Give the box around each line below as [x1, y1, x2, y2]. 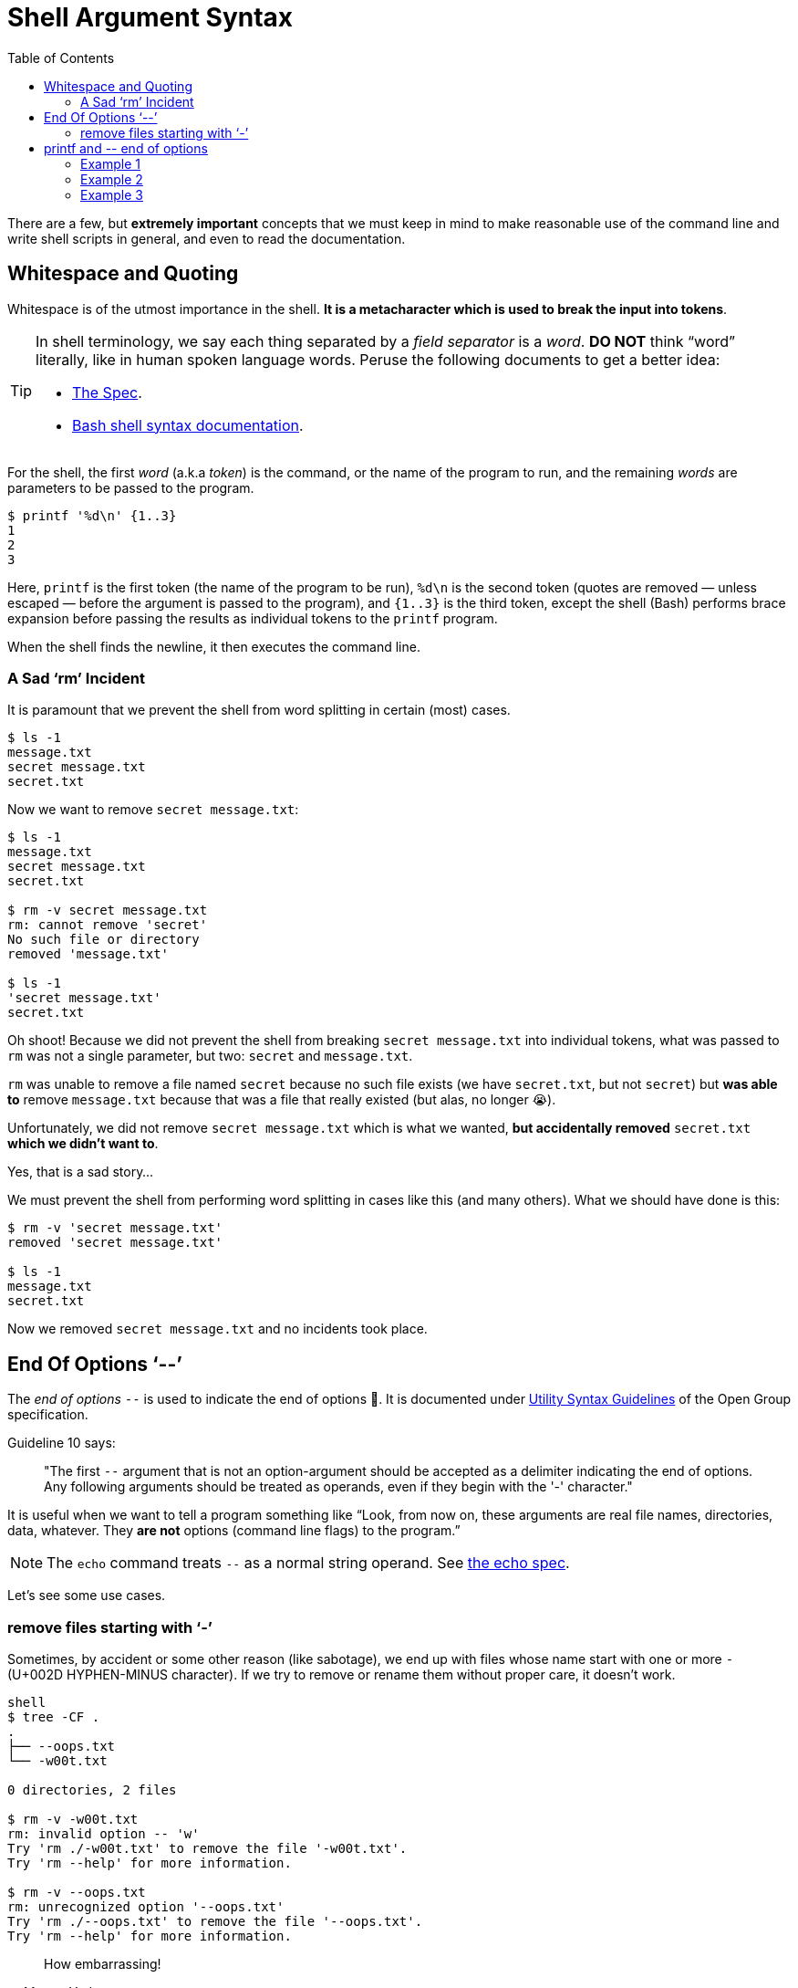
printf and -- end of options [44, 140, 208, 156]
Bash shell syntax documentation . [72, 415, 304, 434]
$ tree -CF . [7, 1709, 100, 1724]
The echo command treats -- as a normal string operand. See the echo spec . [47, 1554, 570, 1573]
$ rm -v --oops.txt [7, 1884, 146, 1899]
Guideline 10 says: [7, 1435, 116, 1451]
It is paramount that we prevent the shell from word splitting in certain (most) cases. [7, 702, 511, 718]
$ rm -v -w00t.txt [7, 1811, 139, 1826]
